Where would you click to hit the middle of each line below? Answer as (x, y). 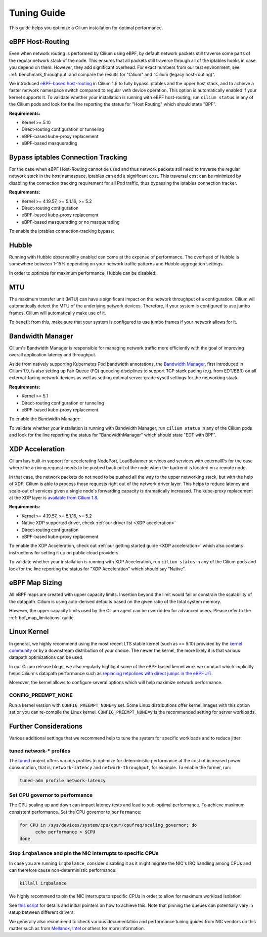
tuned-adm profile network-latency (63, 781)
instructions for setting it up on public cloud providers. (64, 552)
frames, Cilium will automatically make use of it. (58, 313)
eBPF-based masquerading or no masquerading (70, 222)
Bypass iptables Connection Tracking (68, 157)
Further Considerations (46, 726)
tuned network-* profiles (40, 751)
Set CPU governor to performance (51, 795)
